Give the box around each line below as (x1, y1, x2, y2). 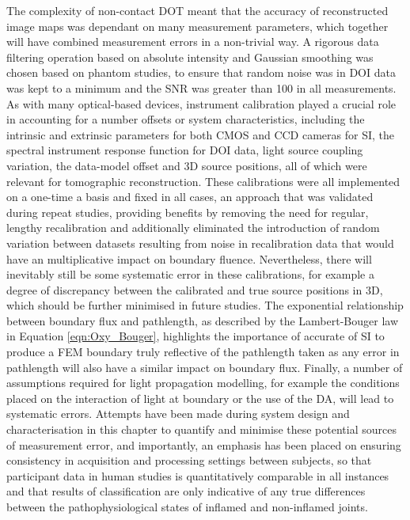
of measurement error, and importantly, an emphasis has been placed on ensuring (6, 436, 401, 453)
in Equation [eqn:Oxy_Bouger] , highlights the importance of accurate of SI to (6, 328, 385, 344)
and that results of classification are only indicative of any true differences (6, 483, 366, 499)
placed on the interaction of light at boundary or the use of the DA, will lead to (6, 389, 394, 406)
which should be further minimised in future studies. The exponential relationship (6, 297, 404, 313)
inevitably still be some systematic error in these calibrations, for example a (6, 266, 374, 283)
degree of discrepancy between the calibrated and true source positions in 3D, (6, 281, 383, 298)
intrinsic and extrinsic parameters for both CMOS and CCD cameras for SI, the (6, 126, 395, 142)
